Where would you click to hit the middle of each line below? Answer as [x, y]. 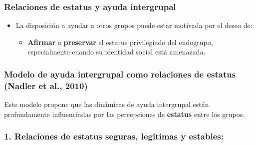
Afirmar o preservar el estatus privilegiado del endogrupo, [120, 42]
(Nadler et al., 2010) [46, 85]
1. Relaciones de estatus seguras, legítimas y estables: [114, 136]
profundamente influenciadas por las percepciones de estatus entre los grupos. [125, 114]
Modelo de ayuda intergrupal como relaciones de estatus [120, 74]
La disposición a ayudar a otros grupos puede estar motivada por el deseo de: [134, 25]
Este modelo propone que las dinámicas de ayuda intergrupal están [107, 104]
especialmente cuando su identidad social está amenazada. [117, 52]
